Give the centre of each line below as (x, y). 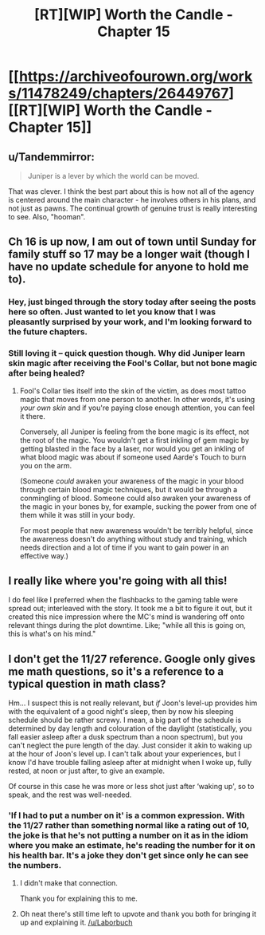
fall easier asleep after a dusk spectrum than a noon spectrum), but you (126, 737)
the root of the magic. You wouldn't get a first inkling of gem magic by (134, 440)
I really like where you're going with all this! (118, 581)
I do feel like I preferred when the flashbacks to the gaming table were (123, 600)
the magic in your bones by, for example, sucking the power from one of (138, 506)
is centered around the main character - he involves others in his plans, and (132, 200)
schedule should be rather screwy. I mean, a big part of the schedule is (125, 720)
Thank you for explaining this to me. (78, 898)
